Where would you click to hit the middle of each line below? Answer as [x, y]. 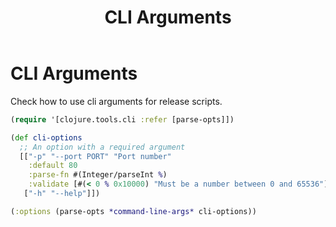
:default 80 [53, 166]
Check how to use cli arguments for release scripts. [116, 101]
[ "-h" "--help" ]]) [62, 194]
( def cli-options [46, 137]
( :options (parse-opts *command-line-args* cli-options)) [133, 211]
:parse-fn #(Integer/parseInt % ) [98, 175]
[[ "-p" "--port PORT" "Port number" [95, 156]
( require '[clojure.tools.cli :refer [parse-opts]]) [122, 119]
